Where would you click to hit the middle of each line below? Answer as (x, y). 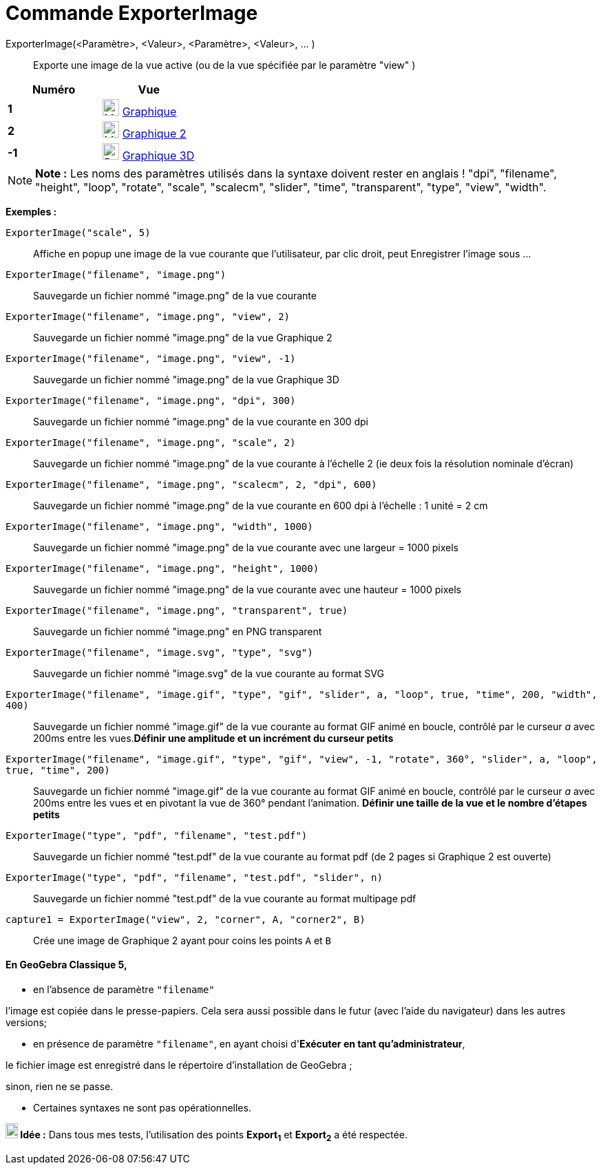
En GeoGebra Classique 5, (66, 965)
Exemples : (31, 211)
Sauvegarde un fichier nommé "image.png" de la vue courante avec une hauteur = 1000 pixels (247, 589)
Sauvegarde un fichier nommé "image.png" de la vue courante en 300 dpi (201, 421)
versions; (27, 1022)
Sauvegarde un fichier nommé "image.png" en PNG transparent (178, 631)
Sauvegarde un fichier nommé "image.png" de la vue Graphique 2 (183, 337)
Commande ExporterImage (132, 13)
